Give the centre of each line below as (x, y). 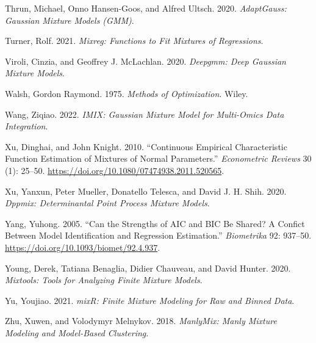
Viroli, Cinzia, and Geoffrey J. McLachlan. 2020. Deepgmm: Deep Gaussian (145, 61)
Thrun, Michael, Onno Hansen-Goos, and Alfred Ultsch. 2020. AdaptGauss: (146, 8)
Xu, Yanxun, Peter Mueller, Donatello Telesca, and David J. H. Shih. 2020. (146, 191)
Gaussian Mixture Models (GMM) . (70, 20)
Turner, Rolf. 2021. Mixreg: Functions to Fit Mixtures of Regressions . (134, 41)
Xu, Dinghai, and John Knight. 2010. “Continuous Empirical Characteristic (146, 146)
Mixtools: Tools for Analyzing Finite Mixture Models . (104, 280)
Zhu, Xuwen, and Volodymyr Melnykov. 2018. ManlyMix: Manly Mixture (141, 321)
